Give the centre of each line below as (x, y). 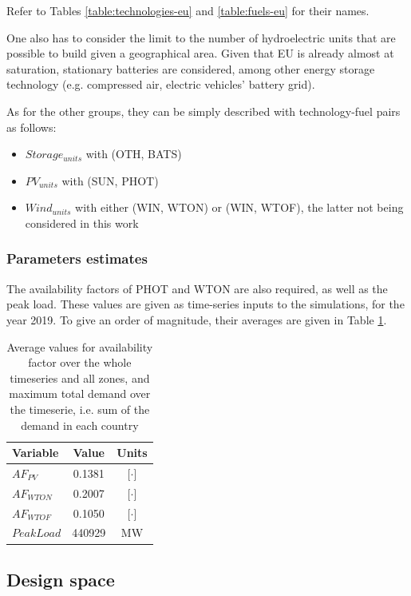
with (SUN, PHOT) (110, 180)
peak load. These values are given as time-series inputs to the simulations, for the (205, 304)
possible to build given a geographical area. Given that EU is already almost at (200, 53)
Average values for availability (80, 346)
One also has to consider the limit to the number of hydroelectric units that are (201, 37)
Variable (36, 453)
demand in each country (80, 425)
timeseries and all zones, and (80, 377)
